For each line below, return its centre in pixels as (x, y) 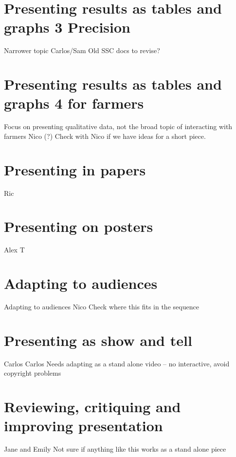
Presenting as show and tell (98, 340)
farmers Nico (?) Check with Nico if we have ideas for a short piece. (105, 136)
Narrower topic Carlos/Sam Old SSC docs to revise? (82, 50)
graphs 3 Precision (67, 27)
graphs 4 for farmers (74, 103)
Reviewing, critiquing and (92, 407)
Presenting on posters (79, 226)
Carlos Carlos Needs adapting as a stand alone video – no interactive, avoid (117, 363)
